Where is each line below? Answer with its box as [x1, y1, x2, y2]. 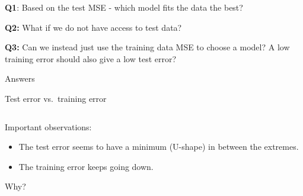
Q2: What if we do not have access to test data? [5, 21, 182, 33]
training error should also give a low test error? [5, 52, 177, 65]
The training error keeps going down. [18, 160, 154, 172]
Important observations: [5, 120, 92, 133]
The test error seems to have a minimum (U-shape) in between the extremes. [18, 140, 299, 153]
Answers [5, 72, 35, 85]
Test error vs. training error [5, 92, 107, 104]
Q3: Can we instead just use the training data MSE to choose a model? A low [5, 41, 290, 53]
